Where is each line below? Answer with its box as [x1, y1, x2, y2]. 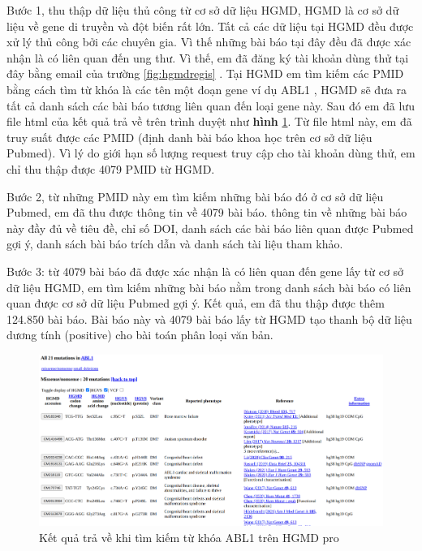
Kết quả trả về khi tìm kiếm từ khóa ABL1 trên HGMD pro [39, 528, 339, 545]
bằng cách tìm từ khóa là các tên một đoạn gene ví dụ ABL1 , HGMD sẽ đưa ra [6, 80, 407, 97]
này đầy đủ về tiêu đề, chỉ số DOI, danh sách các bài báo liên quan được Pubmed [6, 219, 414, 236]
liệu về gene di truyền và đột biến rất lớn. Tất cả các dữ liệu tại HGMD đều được [6, 17, 414, 34]
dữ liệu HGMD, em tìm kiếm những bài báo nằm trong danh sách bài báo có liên [6, 278, 411, 295]
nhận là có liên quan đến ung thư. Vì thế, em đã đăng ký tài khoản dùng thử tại [6, 49, 409, 66]
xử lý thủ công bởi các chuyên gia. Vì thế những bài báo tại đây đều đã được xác [6, 33, 411, 50]
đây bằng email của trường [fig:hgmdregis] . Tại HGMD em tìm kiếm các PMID [6, 65, 404, 82]
